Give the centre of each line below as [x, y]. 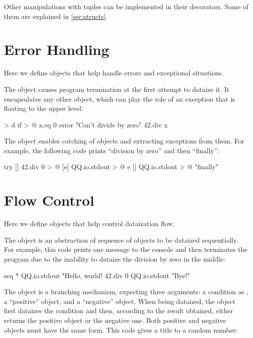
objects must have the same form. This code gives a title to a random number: [121, 329]
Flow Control [49, 200]
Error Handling [57, 49]
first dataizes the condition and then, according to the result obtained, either [118, 311]
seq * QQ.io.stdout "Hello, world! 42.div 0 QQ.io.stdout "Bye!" [97, 275]
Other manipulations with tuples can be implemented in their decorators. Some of [126, 6]
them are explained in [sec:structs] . [56, 16]
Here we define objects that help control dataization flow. [89, 223]
